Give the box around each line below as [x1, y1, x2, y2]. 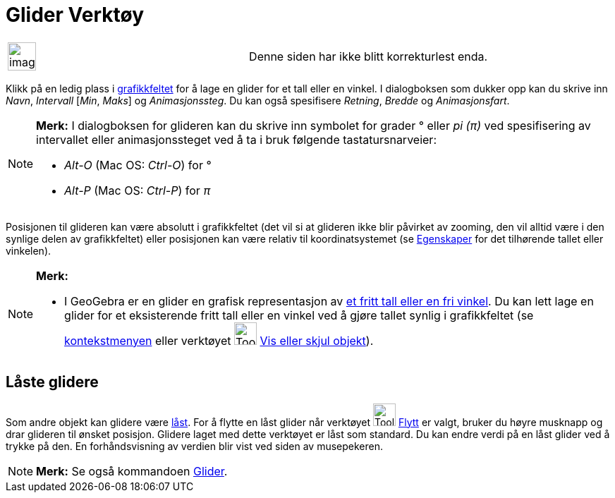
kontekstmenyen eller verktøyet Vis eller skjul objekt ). [64, 333, 374, 348]
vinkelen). [6, 244, 51, 257]
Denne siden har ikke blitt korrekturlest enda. [249, 49, 488, 63]
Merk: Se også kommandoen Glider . [36, 463, 228, 478]
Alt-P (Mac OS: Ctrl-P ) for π [64, 183, 211, 198]
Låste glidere [6, 373, 99, 391]
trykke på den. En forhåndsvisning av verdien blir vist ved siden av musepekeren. [6, 439, 384, 452]
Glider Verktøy [6, 3, 145, 27]
